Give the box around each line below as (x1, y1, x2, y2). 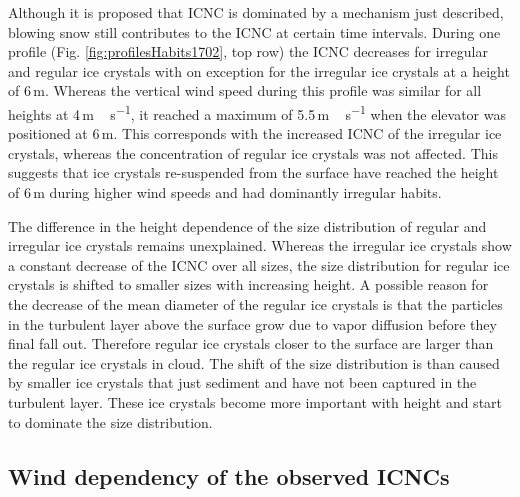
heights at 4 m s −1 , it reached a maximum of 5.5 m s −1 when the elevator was (8, 100, 506, 124)
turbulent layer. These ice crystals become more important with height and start (8, 391, 503, 412)
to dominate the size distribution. (8, 411, 213, 432)
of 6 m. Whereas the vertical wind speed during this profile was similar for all (8, 80, 482, 101)
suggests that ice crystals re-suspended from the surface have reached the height (8, 162, 499, 183)
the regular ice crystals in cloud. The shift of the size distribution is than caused (8, 352, 500, 373)
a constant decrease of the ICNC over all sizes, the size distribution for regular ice (8, 254, 510, 275)
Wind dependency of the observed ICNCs (8, 460, 450, 491)
